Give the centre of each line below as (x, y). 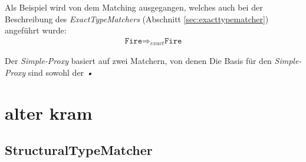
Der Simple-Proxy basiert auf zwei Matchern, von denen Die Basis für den (138, 61)
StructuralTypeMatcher (79, 150)
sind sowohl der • (60, 72)
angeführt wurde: (36, 30)
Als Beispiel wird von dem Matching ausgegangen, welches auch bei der (134, 7)
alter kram (49, 112)
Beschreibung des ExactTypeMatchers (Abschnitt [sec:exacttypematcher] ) (137, 18)
